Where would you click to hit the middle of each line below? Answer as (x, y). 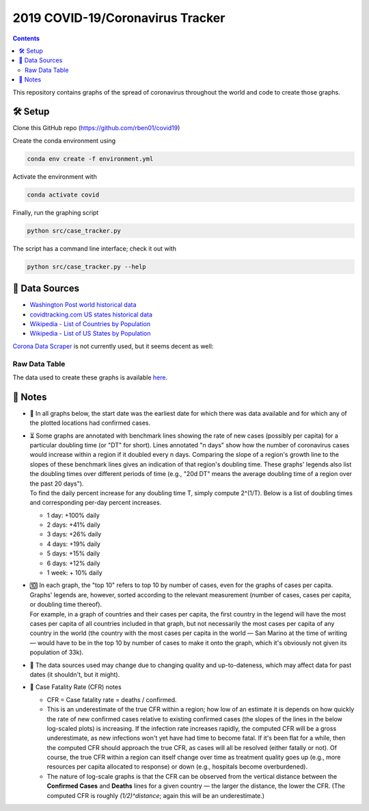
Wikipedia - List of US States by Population (90, 334)
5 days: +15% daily (73, 553)
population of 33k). (57, 652)
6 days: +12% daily (73, 563)
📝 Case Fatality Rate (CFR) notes (76, 687)
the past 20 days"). (57, 484)
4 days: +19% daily (73, 544)
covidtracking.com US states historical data (91, 314)
